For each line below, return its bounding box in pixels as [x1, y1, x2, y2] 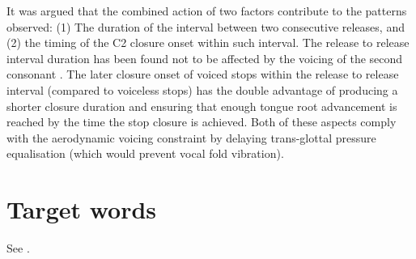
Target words [6, 193, 157, 226]
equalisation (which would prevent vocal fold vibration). [6, 145, 284, 162]
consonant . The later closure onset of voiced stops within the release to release [6, 66, 399, 83]
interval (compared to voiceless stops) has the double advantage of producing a [6, 81, 398, 98]
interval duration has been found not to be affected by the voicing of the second [6, 49, 403, 66]
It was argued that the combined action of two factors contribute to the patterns [6, 2, 407, 19]
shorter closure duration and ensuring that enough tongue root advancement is [6, 97, 397, 114]
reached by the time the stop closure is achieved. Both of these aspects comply [6, 113, 397, 130]
